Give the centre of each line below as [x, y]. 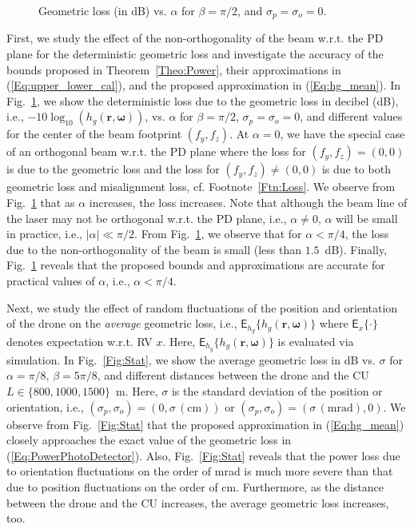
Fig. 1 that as [41, 203]
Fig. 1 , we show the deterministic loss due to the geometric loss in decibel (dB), [203, 100]
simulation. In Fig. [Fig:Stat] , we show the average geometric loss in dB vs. [191, 359]
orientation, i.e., [45, 406]
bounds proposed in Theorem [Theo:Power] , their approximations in [174, 69]
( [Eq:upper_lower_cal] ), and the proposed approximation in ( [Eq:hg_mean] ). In [204, 85]
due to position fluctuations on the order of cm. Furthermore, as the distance [195, 487]
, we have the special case [342, 134]
